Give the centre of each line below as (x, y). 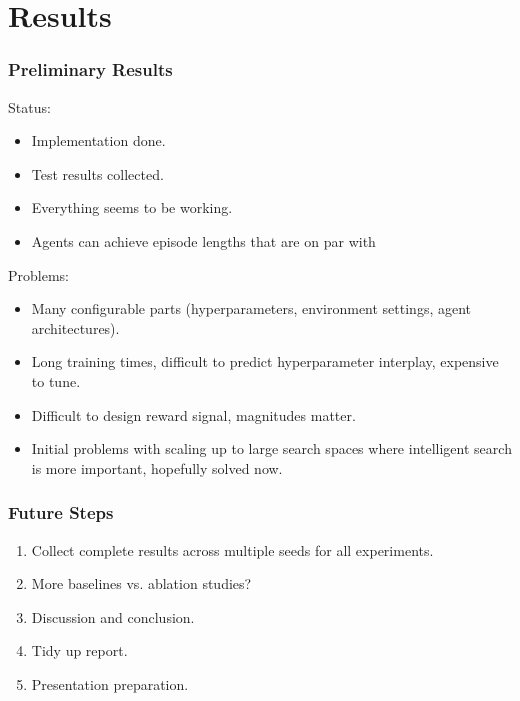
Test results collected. (97, 173)
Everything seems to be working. (132, 207)
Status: (29, 106)
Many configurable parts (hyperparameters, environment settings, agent (251, 308)
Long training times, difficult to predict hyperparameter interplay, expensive (265, 361)
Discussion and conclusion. (113, 616)
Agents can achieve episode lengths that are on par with (203, 240)
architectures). (75, 327)
